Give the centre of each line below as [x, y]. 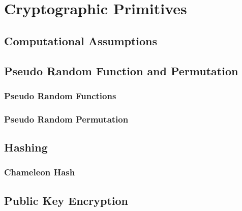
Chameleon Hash [40, 172]
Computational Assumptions [81, 40]
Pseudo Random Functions [60, 95]
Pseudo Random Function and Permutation [121, 70]
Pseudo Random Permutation [66, 119]
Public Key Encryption [66, 200]
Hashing [26, 147]
